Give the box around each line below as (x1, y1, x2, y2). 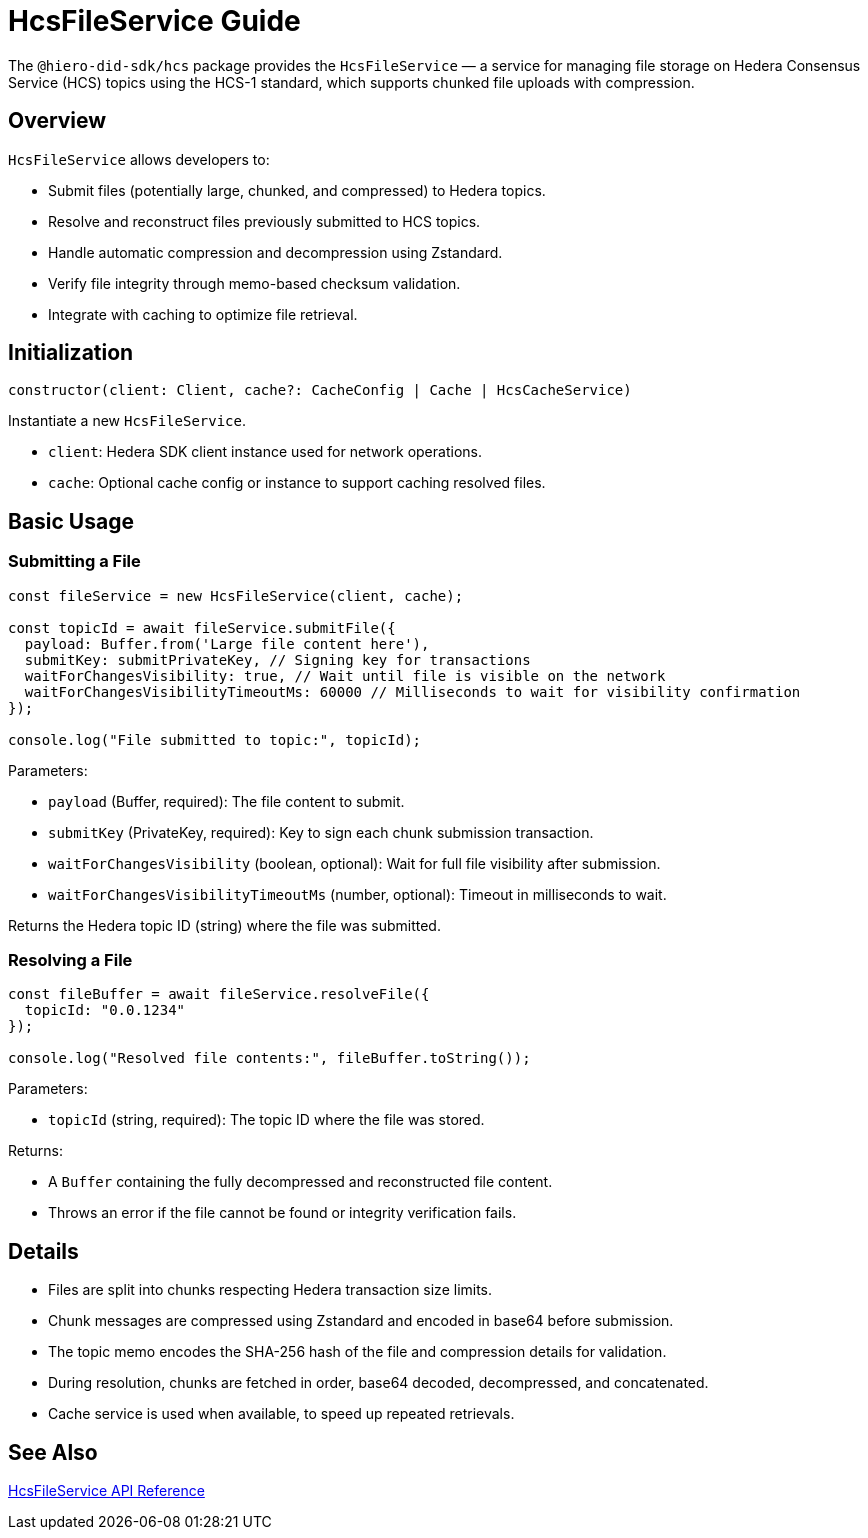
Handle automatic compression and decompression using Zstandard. (48, 243, 503, 261)
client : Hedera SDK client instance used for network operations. (48, 443, 482, 461)
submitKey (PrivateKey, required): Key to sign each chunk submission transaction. (48, 823, 594, 841)
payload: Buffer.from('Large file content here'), (24, 635, 430, 652)
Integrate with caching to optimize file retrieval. (48, 305, 358, 323)
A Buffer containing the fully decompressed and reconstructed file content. (48, 1173, 553, 1191)
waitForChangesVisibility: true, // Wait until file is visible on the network (24, 667, 666, 684)
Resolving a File (8, 950, 133, 971)
